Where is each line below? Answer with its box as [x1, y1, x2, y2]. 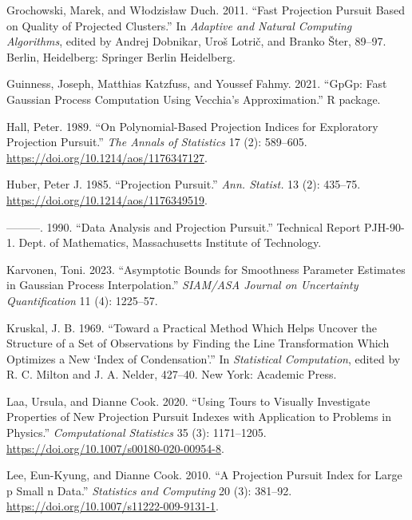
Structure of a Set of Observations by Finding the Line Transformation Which [6, 335, 390, 351]
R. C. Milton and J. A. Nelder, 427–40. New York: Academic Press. [6, 366, 337, 383]
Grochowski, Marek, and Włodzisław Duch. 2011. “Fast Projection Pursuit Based [6, 2, 406, 18]
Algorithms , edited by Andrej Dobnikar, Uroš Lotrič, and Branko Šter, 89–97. [6, 33, 386, 50]
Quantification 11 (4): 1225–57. [6, 292, 158, 308]
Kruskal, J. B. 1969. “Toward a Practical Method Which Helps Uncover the [6, 319, 378, 335]
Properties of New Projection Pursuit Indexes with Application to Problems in [6, 408, 391, 425]
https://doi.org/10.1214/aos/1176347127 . [6, 149, 208, 165]
